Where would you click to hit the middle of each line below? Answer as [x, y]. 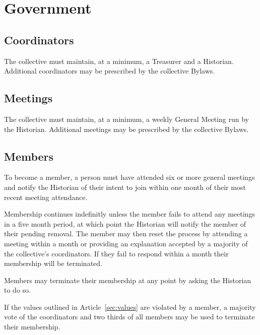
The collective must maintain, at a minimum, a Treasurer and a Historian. [119, 61]
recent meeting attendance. [46, 197]
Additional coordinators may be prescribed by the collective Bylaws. [110, 71]
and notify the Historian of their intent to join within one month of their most [125, 187]
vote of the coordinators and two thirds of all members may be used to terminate [129, 317]
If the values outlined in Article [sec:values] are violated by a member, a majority [130, 307]
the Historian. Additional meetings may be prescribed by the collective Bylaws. [126, 129]
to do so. [17, 290]
